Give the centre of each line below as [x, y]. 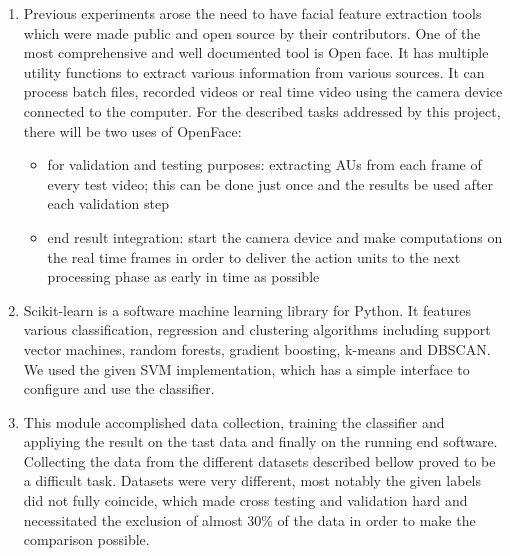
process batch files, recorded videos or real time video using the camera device [263, 91]
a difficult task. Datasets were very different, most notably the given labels [252, 480]
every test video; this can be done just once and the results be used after [270, 183]
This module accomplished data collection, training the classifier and [234, 421]
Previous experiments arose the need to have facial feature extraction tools [252, 13]
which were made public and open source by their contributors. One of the [252, 32]
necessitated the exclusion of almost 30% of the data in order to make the [249, 519]
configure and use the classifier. [119, 388]
